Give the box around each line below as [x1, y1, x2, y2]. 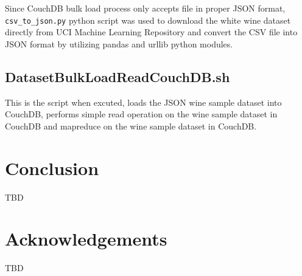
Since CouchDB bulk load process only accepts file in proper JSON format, [5, 2, 286, 14]
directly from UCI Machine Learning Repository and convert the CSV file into [5, 26, 298, 38]
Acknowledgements [5, 226, 167, 251]
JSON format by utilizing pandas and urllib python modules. [5, 37, 233, 50]
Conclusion [5, 155, 99, 180]
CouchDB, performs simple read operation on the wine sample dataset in [5, 108, 278, 120]
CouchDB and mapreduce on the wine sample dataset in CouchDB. [5, 119, 257, 132]
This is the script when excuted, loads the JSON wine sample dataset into [5, 95, 282, 108]
